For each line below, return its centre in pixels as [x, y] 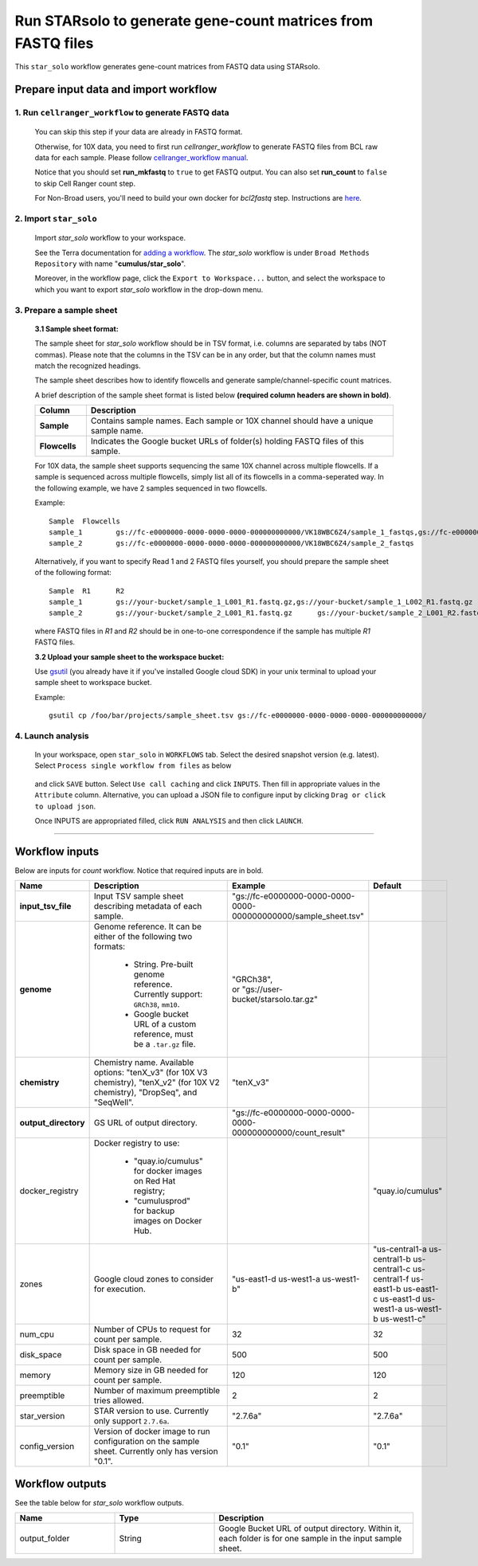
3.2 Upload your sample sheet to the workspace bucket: [129, 656]
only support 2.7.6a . [131, 1421]
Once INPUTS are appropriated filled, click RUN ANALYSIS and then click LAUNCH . [169, 821]
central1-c [392, 1269]
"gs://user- [262, 989]
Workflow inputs [57, 851]
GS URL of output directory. [146, 1123]
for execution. [120, 1289]
